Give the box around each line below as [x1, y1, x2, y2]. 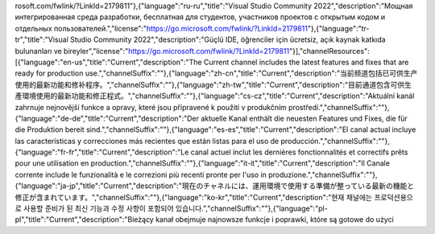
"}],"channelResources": [288, 46, 370, 55]
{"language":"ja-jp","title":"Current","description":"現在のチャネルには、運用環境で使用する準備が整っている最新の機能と [14, 181, 415, 191]
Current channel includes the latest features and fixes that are [203, 57, 409, 67]
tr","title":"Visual [14, 35, 68, 44]
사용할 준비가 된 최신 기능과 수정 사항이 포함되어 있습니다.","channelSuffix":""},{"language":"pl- [23, 203, 328, 213]
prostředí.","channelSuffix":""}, [288, 102, 390, 112]
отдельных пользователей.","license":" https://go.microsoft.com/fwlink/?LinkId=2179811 [14, 23, 308, 33]
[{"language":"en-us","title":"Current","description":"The [14, 57, 202, 67]
